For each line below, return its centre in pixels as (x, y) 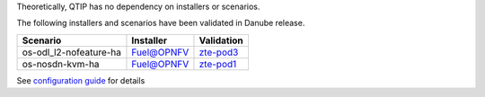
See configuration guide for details (81, 80)
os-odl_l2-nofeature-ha (71, 52)
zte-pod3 (219, 52)
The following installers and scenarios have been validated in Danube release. (161, 23)
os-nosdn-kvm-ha (61, 64)
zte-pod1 (218, 64)
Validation (221, 40)
